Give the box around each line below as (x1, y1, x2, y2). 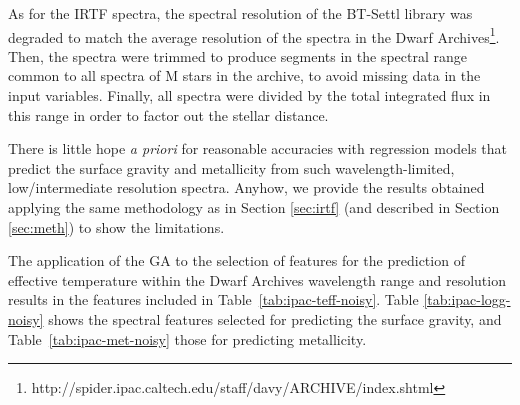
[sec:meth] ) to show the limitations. (8, 216, 225, 237)
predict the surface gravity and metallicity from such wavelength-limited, (8, 157, 455, 178)
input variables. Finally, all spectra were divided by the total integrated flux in (8, 85, 491, 106)
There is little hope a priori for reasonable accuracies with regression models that (8, 138, 508, 159)
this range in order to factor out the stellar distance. (8, 104, 329, 125)
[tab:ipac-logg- (423, 289, 511, 310)
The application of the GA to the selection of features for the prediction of (8, 250, 465, 271)
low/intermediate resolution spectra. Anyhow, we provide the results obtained (8, 177, 485, 198)
